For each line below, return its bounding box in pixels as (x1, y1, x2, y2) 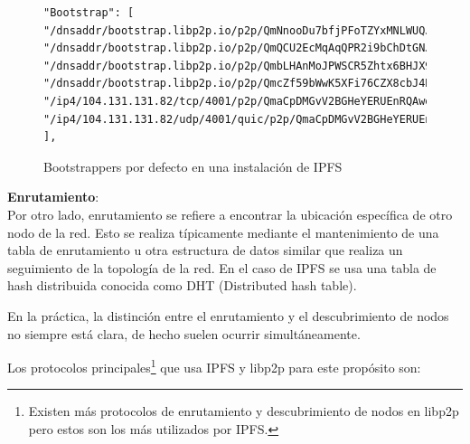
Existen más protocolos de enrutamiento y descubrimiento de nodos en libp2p (28, 401, 459, 420)
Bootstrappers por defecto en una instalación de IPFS (43, 156, 343, 175)
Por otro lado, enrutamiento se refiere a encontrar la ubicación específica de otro (7, 204, 453, 223)
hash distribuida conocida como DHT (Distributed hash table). (7, 276, 357, 295)
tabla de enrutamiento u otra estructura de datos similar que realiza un (7, 241, 403, 260)
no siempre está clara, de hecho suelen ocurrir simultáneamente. (7, 324, 361, 343)
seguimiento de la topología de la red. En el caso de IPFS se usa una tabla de (7, 258, 437, 277)
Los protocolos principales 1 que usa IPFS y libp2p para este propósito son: (7, 355, 421, 376)
